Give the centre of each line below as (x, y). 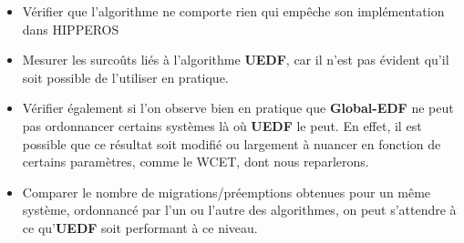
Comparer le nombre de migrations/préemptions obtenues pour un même (227, 192)
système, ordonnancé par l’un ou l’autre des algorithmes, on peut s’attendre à (239, 210)
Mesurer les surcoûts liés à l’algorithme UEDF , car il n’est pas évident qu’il (236, 60)
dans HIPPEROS (71, 29)
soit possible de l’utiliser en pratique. (125, 77)
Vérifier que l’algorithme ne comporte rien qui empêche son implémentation (233, 11)
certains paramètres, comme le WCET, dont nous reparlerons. (196, 162)
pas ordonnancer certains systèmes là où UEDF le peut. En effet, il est (222, 125)
